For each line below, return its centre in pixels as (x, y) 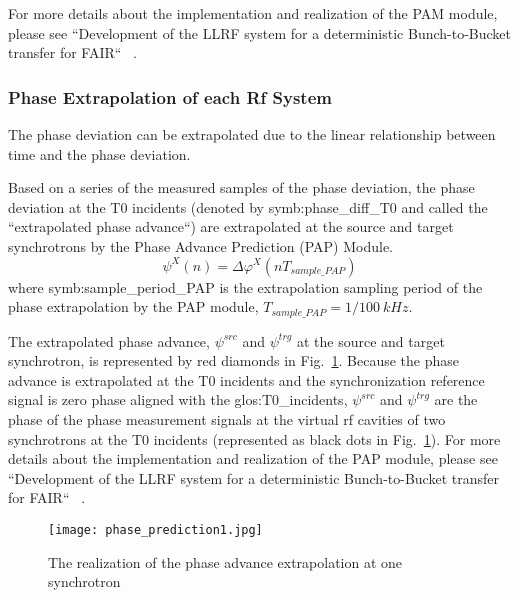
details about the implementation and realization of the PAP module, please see (253, 458)
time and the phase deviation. (99, 153)
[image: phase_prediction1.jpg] (155, 529)
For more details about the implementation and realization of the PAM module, (253, 13)
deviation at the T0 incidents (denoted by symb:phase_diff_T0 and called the (248, 206)
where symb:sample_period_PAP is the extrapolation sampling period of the (245, 286)
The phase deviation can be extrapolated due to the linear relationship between (252, 134)
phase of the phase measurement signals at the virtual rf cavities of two (227, 418)
